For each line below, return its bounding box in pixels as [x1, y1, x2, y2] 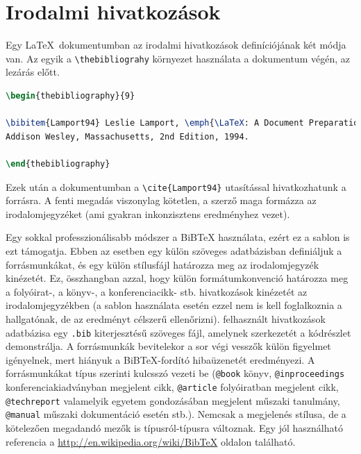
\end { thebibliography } [6, 158, 110, 169]
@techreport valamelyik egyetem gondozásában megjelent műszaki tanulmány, [6, 393, 340, 407]
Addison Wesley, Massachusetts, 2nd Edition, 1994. [6, 131, 249, 142]
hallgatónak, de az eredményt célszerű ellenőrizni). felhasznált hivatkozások [6, 311, 326, 326]
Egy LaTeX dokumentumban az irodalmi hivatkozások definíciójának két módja [6, 37, 346, 52]
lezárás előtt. [6, 65, 60, 79]
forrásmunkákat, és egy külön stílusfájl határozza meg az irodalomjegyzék [6, 257, 319, 271]
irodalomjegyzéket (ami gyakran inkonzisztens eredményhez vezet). [6, 206, 290, 221]
